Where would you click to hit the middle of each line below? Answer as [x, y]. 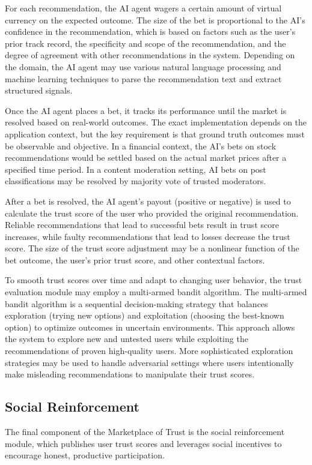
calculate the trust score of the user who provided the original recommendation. [152, 213]
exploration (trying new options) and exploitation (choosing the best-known [145, 315]
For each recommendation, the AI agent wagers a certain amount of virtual [143, 8]
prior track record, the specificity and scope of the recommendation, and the [145, 43]
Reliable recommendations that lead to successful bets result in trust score [142, 225]
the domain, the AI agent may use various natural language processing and [143, 66]
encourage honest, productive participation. [85, 455]
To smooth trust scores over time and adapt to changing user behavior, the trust [154, 280]
